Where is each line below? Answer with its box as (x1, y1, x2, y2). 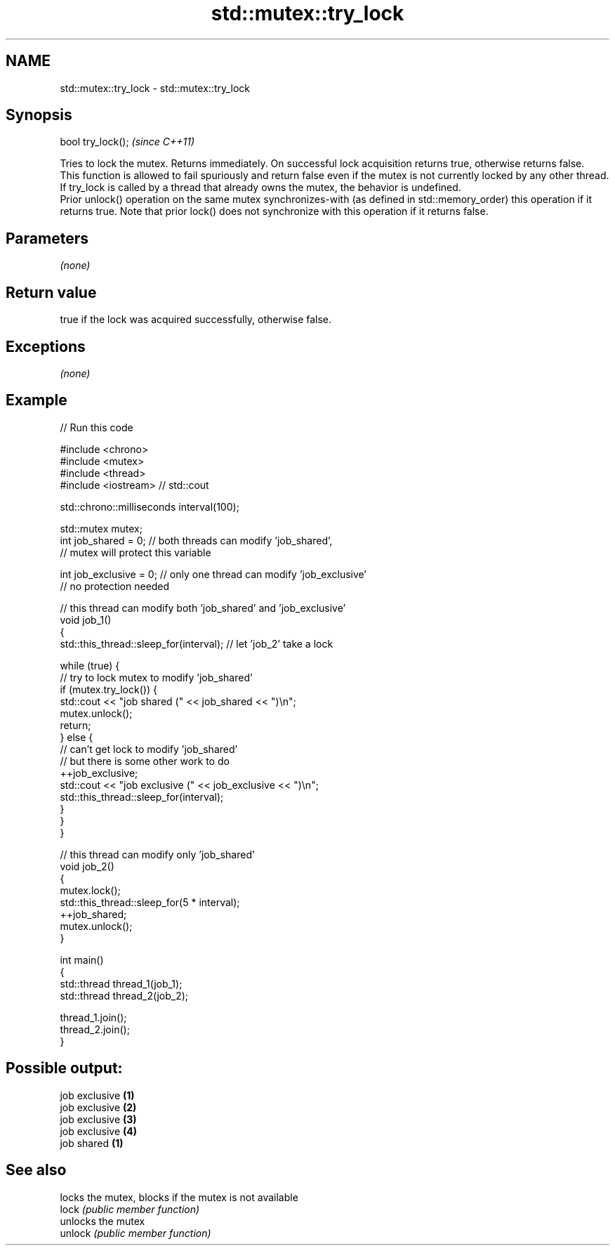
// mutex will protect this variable (60, 546, 211, 558)
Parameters (6, 229, 88, 247)
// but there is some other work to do (60, 754, 230, 767)
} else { (60, 731, 93, 743)
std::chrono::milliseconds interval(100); (60, 500, 239, 513)
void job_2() (60, 860, 114, 872)
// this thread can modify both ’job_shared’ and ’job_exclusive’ (60, 601, 346, 614)
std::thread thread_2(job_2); (60, 989, 189, 1002)
